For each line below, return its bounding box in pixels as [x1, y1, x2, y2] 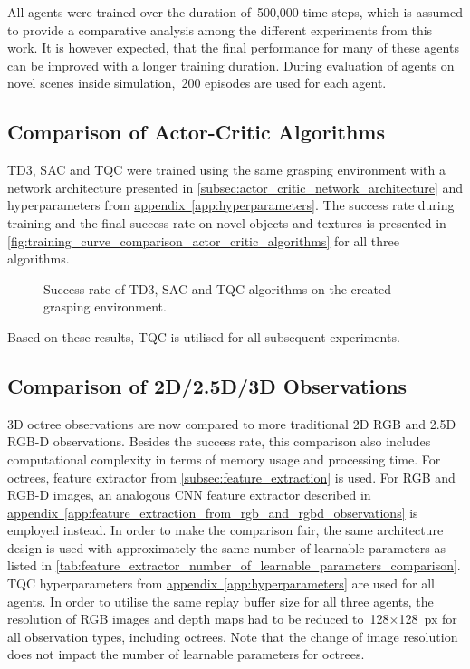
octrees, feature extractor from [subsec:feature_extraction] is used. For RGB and [7, 467, 456, 486]
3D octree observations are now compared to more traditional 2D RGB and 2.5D [7, 414, 456, 433]
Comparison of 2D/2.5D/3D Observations [7, 371, 408, 399]
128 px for [398, 609, 457, 628]
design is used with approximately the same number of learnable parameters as [7, 538, 446, 557]
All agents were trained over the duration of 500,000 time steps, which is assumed [7, 3, 464, 21]
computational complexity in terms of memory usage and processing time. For [7, 449, 441, 468]
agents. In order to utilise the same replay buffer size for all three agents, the [7, 591, 434, 610]
